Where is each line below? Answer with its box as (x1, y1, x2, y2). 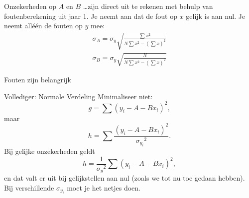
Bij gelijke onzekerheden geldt (4, 146, 95, 156)
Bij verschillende (4, 182, 54, 193)
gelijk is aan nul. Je (186, 10, 246, 21)
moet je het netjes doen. (67, 182, 140, 193)
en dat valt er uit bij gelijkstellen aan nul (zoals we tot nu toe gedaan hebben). (4, 173, 245, 183)
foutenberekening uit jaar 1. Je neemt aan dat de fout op (4, 10, 177, 21)
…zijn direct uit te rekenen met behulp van (83, 1, 213, 11)
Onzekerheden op (4, 1, 57, 11)
